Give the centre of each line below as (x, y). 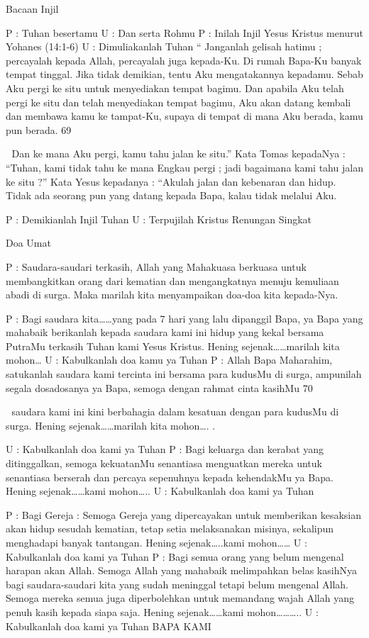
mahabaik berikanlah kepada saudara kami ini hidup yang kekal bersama (165, 332)
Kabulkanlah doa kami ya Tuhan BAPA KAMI (109, 626)
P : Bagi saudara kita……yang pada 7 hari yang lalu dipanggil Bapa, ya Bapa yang (184, 318)
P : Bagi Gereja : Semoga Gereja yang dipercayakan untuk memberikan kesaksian (184, 514)
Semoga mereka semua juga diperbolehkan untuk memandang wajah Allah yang (180, 598)
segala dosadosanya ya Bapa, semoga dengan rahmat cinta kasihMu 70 (159, 387)
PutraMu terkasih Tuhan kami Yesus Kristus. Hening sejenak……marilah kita (173, 346)
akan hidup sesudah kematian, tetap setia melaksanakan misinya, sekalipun (170, 528)
